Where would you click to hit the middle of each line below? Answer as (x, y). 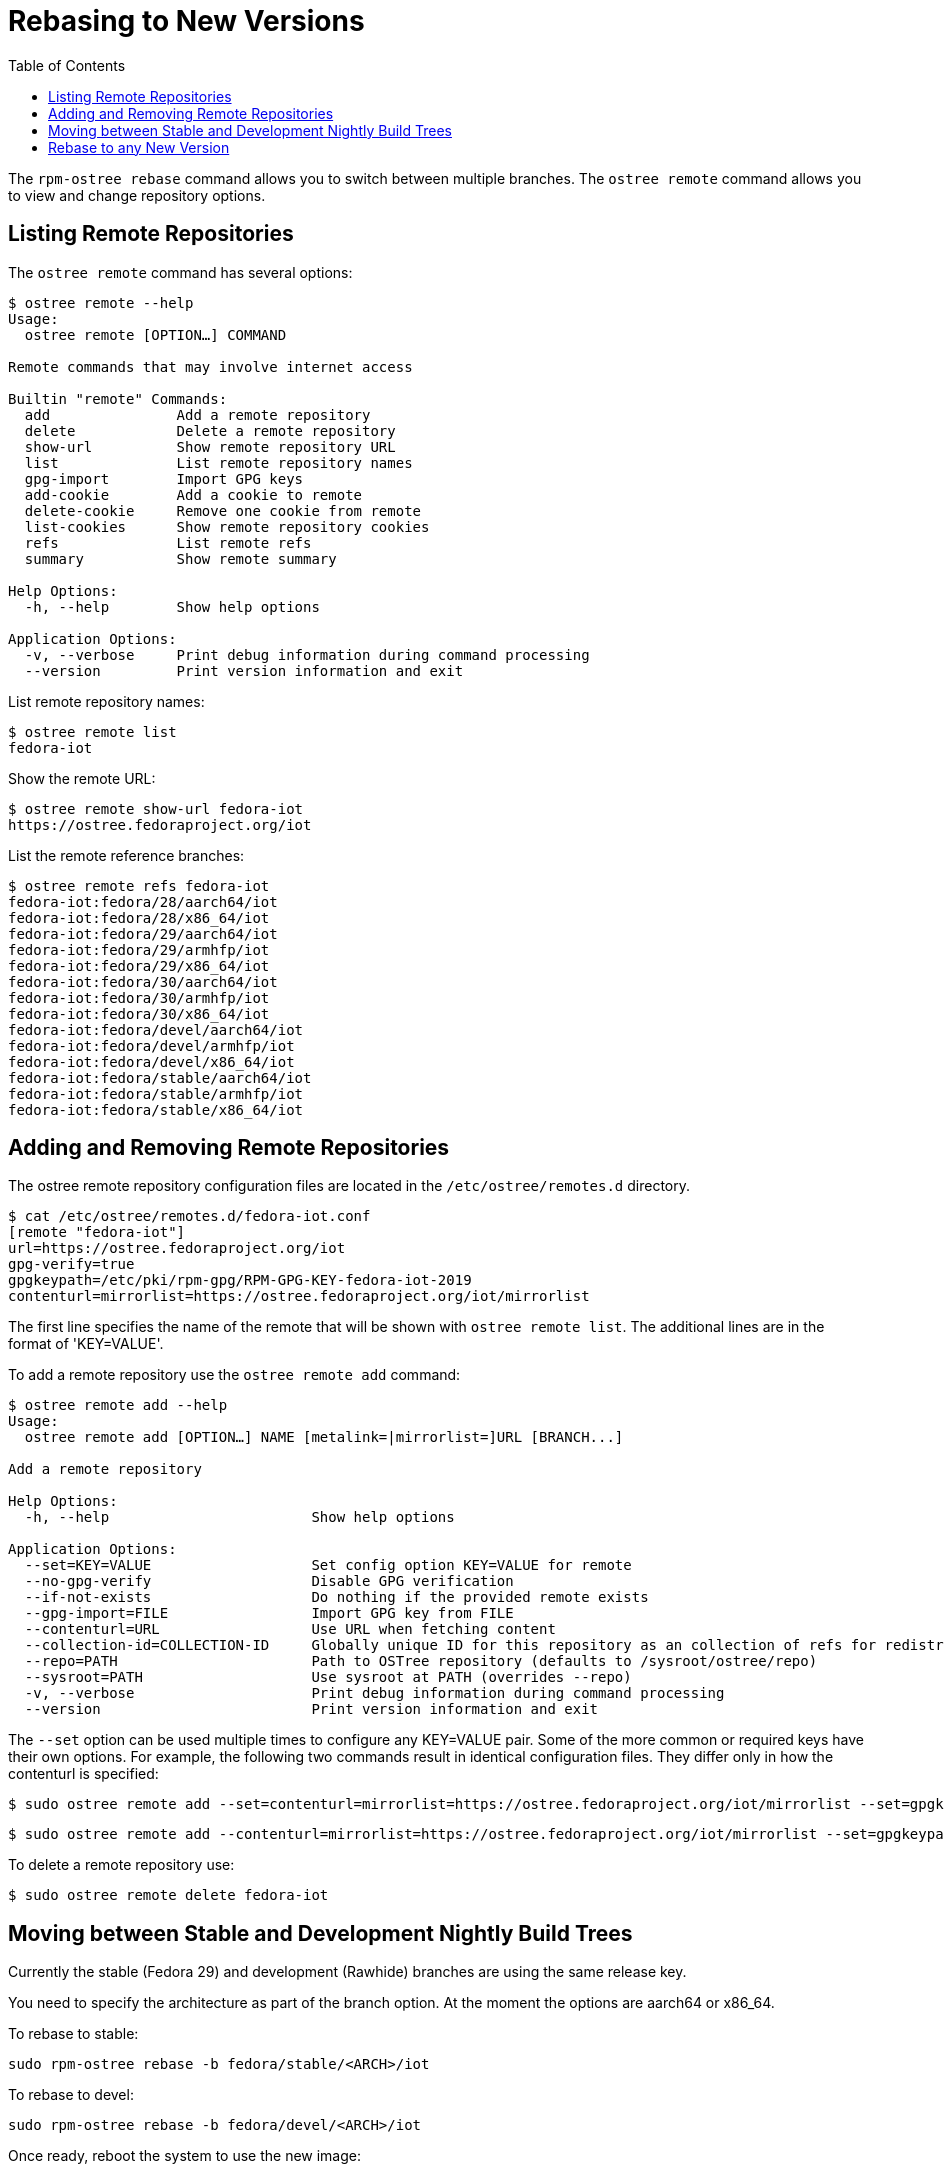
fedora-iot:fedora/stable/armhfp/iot (156, 1093)
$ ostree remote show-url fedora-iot (156, 808)
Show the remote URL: (82, 778)
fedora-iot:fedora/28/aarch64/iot (143, 901)
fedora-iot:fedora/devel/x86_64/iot (151, 1061)
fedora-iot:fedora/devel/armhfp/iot (151, 1045)
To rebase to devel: (71, 2095)
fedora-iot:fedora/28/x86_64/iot (139, 917)
